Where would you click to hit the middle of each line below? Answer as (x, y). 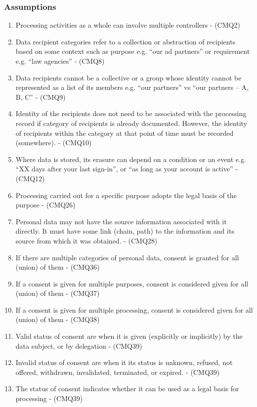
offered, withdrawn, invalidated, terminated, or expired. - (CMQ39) (118, 372)
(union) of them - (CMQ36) (58, 267)
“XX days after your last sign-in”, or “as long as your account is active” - (127, 169)
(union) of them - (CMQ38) (58, 319)
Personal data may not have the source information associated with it (121, 221)
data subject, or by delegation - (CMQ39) (79, 346)
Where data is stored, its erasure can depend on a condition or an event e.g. (131, 159)
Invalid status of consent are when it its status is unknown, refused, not (124, 362)
